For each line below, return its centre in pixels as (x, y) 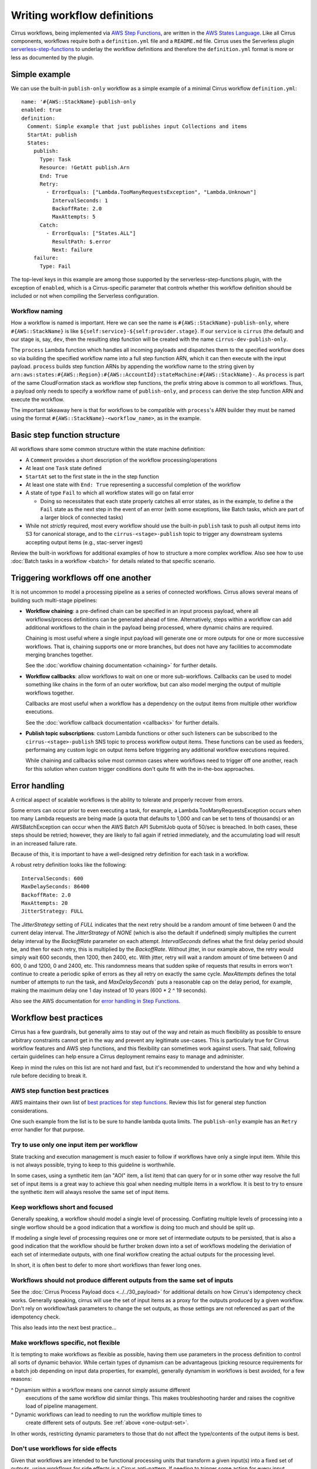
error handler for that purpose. (48, 1130)
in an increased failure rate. (44, 843)
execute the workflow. (38, 399)
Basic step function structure (65, 435)
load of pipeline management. (62, 1406)
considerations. (30, 1111)
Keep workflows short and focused (62, 1207)
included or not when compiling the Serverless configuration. (85, 296)
